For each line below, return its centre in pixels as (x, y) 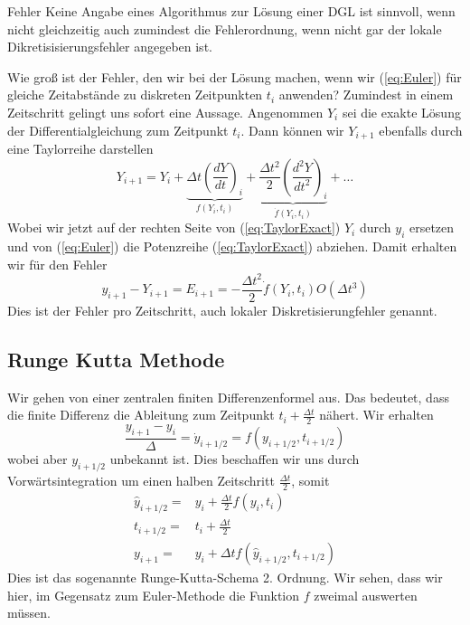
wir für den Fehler (57, 264)
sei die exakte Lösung (401, 112)
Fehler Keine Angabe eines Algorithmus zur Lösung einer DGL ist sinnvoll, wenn (231, 11)
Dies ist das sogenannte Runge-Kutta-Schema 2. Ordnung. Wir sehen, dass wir (225, 577)
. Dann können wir (292, 130)
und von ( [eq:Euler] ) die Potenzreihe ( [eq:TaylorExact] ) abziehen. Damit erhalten (232, 246)
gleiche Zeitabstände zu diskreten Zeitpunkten (135, 95)
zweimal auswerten (366, 595)
